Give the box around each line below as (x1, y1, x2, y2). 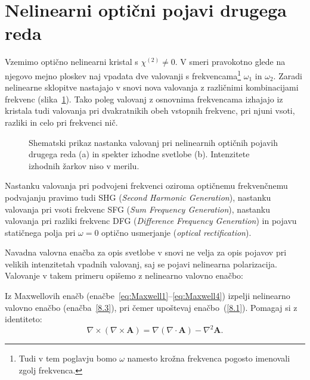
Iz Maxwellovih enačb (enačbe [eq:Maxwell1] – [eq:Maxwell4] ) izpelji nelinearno (5, 289, 290, 302)
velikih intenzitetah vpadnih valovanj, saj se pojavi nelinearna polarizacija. (5, 257, 277, 270)
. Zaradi (273, 69, 302, 82)
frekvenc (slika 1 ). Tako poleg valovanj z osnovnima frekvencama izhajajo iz (5, 92, 283, 105)
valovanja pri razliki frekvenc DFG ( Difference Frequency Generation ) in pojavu (5, 214, 297, 227)
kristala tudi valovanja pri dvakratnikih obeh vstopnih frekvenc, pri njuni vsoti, (5, 104, 295, 117)
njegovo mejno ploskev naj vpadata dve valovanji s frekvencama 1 (5, 67, 241, 82)
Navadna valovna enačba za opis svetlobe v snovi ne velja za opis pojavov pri (5, 246, 287, 258)
